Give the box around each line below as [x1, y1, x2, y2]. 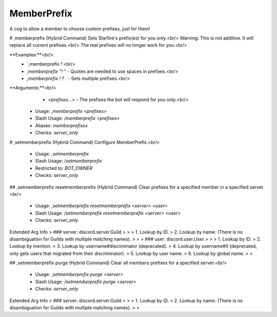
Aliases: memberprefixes [35, 122, 88, 128]
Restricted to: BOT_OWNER [35, 165, 92, 171]
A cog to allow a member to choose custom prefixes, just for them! [9, 26, 151, 32]
